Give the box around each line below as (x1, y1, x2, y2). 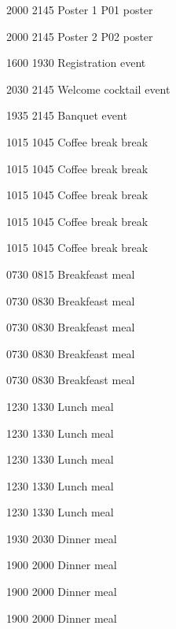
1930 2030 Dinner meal (6, 530, 117, 546)
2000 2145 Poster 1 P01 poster (6, 2, 153, 17)
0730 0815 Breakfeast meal (6, 265, 135, 282)
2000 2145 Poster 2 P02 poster (6, 28, 153, 44)
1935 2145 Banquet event (6, 107, 127, 124)
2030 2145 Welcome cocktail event (6, 80, 170, 97)
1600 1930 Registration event (6, 54, 146, 71)
